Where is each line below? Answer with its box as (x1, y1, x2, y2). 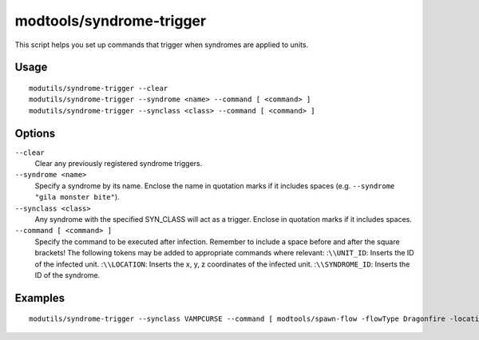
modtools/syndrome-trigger (14, 12, 207, 30)
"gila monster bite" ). (34, 192, 120, 202)
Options (14, 126, 56, 140)
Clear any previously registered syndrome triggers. (34, 159, 203, 168)
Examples (14, 291, 65, 305)
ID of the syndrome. (34, 270, 101, 279)
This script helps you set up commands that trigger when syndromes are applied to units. (14, 40, 309, 49)
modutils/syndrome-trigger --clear (29, 84, 168, 93)
